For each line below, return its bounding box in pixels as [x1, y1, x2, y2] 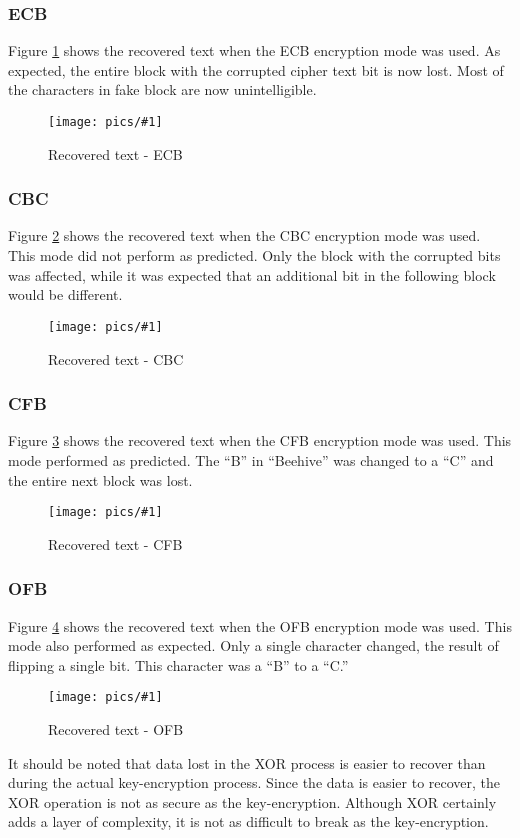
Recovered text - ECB [48, 143, 183, 164]
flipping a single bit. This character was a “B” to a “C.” [8, 654, 349, 675]
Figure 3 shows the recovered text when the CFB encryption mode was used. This [8, 430, 512, 451]
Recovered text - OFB [48, 719, 184, 739]
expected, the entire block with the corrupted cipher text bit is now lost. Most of [8, 59, 504, 80]
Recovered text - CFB [48, 533, 183, 554]
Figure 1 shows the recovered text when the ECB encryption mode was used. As [8, 40, 501, 61]
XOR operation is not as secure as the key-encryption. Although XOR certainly [8, 791, 497, 812]
